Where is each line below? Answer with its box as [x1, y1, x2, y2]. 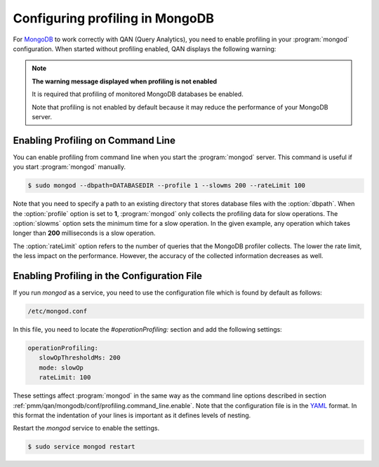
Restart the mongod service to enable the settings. [13, 424, 160, 433]
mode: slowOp [39, 363, 84, 372]
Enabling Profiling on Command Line [13, 134, 175, 147]
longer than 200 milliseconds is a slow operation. [13, 229, 156, 238]
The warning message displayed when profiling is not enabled [32, 77, 218, 86]
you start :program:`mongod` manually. [13, 163, 126, 171]
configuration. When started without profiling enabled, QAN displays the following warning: [13, 44, 277, 53]
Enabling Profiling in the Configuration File [13, 270, 203, 282]
